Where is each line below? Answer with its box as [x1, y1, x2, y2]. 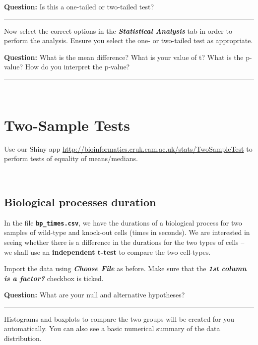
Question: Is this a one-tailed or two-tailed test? [4, 1, 154, 11]
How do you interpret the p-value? [25, 61, 130, 72]
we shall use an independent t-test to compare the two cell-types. [4, 246, 211, 257]
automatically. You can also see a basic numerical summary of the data [4, 323, 220, 334]
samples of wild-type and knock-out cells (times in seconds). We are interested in [4, 227, 250, 237]
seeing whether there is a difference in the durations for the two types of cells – [4, 236, 245, 247]
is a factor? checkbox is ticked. [4, 273, 104, 283]
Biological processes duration [4, 194, 156, 209]
